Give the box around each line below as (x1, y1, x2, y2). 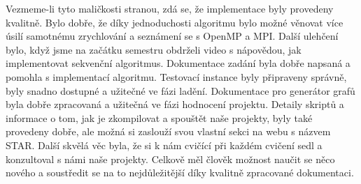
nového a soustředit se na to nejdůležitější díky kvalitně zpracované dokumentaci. (6, 165, 354, 180)
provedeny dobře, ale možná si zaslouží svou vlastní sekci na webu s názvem (6, 124, 331, 139)
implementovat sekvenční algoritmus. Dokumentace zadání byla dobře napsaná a (6, 56, 351, 70)
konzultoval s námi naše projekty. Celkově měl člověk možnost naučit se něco (6, 151, 335, 166)
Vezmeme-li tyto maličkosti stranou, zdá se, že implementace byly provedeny (6, 1, 334, 15)
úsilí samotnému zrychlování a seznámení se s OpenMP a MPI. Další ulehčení (6, 29, 339, 43)
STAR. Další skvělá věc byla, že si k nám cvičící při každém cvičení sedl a (6, 137, 323, 152)
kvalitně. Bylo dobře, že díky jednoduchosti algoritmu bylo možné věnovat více (6, 15, 344, 29)
